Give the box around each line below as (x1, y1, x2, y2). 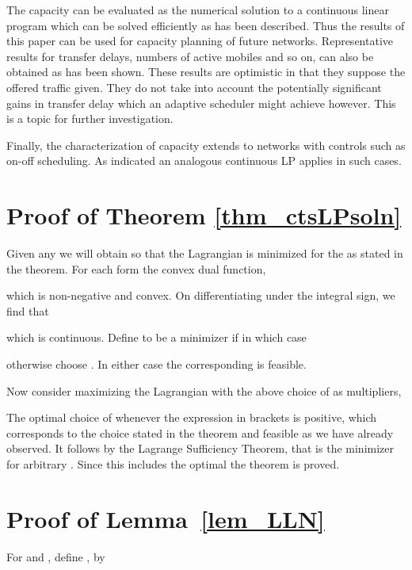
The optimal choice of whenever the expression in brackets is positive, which (6, 409, 377, 426)
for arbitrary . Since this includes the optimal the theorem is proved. (6, 456, 340, 472)
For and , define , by (6, 548, 105, 564)
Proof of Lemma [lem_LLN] (6, 502, 325, 534)
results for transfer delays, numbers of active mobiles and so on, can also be (6, 48, 374, 64)
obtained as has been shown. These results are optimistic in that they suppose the (6, 63, 406, 80)
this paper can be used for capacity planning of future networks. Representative (6, 33, 393, 49)
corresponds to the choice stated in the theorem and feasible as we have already (6, 424, 394, 441)
